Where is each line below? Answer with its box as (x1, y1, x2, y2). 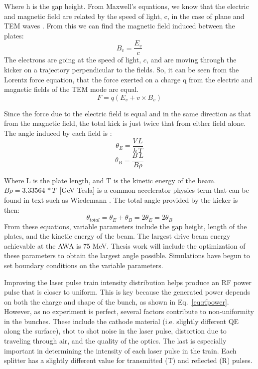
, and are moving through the (146, 54, 237, 65)
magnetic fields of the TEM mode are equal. (4, 84, 139, 94)
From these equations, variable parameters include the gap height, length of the (4, 221, 247, 231)
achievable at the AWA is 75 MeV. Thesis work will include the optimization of (4, 240, 246, 251)
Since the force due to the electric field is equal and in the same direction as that (4, 108, 251, 118)
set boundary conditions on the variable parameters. (4, 260, 163, 270)
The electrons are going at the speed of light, (4, 54, 141, 65)
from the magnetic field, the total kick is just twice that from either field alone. (4, 118, 246, 128)
